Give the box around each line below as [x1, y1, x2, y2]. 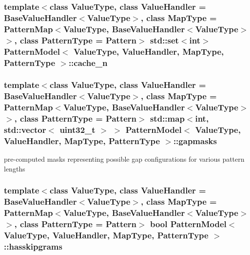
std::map [150, 112, 185, 125]
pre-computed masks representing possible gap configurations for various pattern [4, 154, 245, 164]
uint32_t [59, 124, 96, 136]
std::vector [4, 124, 46, 136]
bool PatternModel [150, 218, 227, 230]
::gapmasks [173, 134, 217, 147]
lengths [4, 163, 25, 173]
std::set [150, 34, 179, 46]
